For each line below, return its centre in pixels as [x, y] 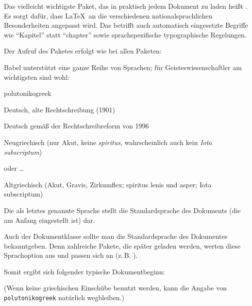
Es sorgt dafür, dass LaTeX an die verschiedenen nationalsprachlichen [108, 15]
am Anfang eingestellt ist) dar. [50, 220]
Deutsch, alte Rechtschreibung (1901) [59, 109]
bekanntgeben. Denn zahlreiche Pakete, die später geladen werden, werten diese [122, 245]
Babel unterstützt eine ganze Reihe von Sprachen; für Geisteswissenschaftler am [123, 67]
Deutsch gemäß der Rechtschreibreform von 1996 [76, 126]
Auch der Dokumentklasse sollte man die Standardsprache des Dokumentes [116, 236]
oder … [14, 168]
